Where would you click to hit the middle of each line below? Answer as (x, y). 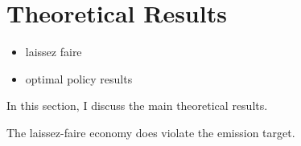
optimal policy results (79, 78)
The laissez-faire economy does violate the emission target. (151, 132)
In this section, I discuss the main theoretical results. (137, 105)
